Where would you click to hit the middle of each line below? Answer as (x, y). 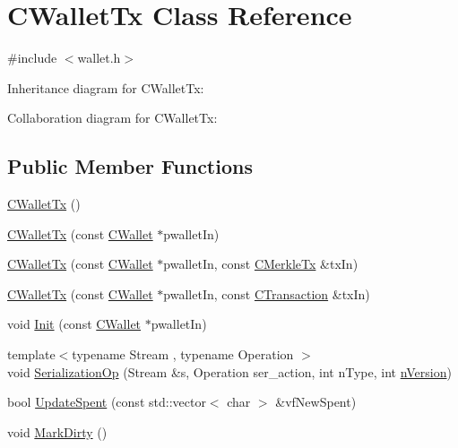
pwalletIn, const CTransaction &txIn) (267, 293)
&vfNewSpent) (316, 402)
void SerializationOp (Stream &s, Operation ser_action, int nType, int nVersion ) (229, 371)
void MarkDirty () (57, 431)
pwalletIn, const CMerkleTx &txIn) (261, 264)
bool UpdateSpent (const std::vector (107, 402)
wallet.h (99, 58)
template (31, 354)
